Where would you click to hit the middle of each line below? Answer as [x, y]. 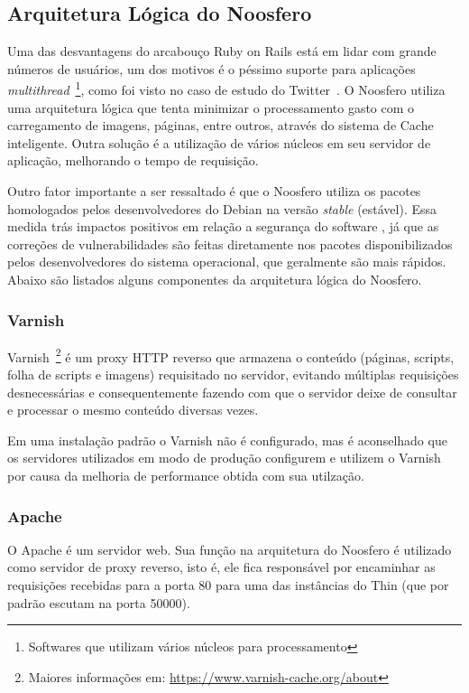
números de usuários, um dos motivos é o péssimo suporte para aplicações [212, 68]
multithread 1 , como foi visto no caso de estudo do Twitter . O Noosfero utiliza [226, 89]
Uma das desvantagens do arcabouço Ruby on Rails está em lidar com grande [222, 51]
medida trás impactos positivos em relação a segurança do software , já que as [223, 226]
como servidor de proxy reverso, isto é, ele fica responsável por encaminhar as [221, 567]
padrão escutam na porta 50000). [99, 602]
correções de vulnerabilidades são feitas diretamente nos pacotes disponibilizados [230, 243]
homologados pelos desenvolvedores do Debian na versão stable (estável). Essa [222, 208]
